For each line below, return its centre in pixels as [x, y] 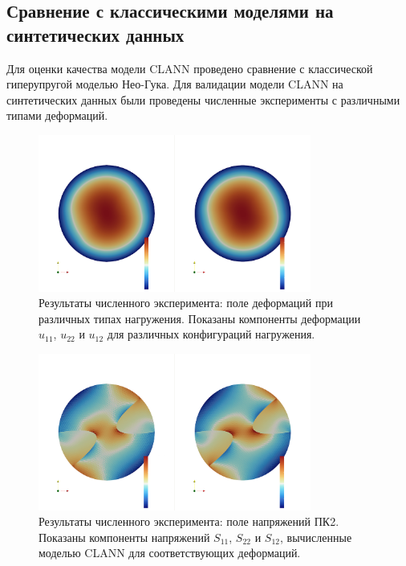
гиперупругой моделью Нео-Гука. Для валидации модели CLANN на [175, 84]
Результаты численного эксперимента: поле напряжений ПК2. [189, 521]
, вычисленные [316, 537]
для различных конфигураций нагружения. [211, 334]
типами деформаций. [57, 115]
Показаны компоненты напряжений [124, 537]
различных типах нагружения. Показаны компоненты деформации [200, 318]
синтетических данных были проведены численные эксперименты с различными [203, 99]
